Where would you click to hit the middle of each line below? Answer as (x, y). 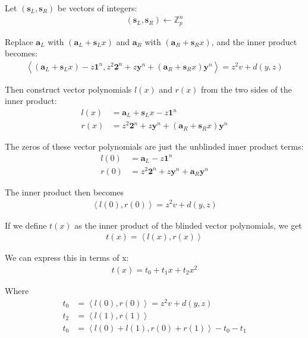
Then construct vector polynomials (68, 89)
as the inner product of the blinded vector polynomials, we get (188, 225)
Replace (19, 41)
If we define (26, 225)
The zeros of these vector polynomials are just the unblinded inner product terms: (154, 146)
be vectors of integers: (97, 8)
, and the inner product (254, 41)
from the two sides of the (246, 89)
